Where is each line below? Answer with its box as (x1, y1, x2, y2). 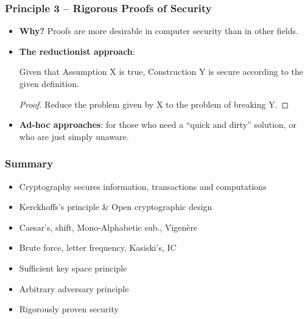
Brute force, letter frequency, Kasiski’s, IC (19, 241, 177, 254)
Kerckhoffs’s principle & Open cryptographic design (19, 200, 212, 213)
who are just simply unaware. (19, 130, 129, 142)
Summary (5, 156, 54, 171)
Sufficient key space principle (19, 261, 127, 274)
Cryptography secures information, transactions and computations (19, 180, 267, 192)
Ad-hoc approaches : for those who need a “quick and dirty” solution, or (19, 118, 296, 131)
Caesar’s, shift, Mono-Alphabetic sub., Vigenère (19, 220, 198, 233)
